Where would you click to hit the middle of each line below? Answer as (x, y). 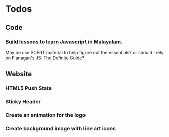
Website (18, 74)
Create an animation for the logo (46, 115)
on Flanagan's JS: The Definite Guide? (45, 58)
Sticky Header (23, 102)
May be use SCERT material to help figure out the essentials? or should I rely (84, 52)
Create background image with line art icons (60, 128)
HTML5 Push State (28, 88)
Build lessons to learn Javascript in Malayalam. (64, 42)
